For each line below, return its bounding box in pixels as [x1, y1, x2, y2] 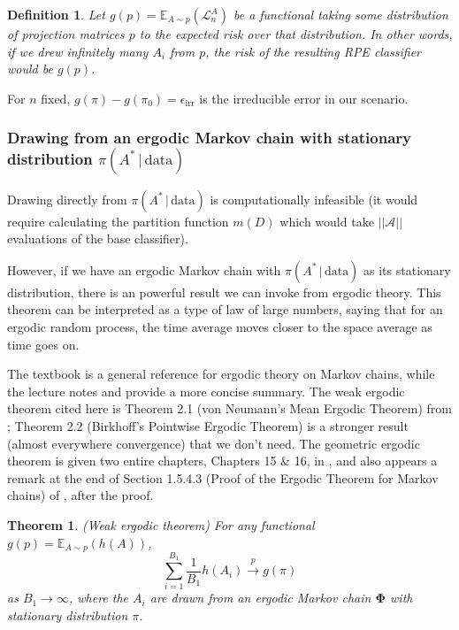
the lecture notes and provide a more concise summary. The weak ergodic [7, 381, 405, 400]
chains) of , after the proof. [7, 486, 154, 504]
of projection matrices [7, 25, 125, 42]
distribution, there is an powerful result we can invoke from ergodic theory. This [7, 282, 441, 301]
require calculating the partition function [7, 211, 229, 230]
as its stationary [363, 260, 451, 279]
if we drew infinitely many [7, 42, 149, 60]
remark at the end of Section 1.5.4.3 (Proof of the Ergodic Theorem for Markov [7, 468, 439, 487]
